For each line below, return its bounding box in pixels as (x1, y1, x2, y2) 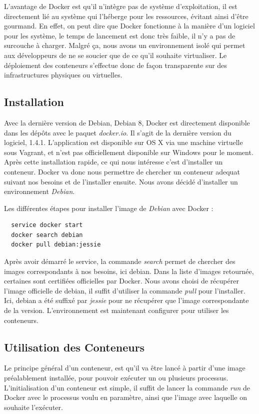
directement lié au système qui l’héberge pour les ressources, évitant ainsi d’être (4, 10, 248, 21)
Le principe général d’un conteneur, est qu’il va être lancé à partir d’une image (4, 362, 245, 373)
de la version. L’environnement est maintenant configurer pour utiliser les (4, 305, 229, 315)
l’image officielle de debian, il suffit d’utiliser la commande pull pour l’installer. (4, 285, 245, 295)
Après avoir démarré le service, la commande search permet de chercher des (4, 256, 235, 266)
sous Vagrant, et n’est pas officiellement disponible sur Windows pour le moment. (4, 146, 253, 157)
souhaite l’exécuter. (4, 401, 63, 412)
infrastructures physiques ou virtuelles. (4, 69, 122, 80)
